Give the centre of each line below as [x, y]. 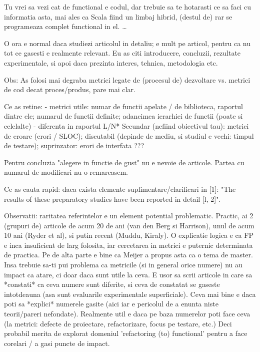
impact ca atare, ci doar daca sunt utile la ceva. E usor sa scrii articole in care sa [128, 274]
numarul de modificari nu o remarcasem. [66, 172]
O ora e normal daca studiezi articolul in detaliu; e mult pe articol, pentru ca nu [127, 43]
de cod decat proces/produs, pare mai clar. [70, 89]
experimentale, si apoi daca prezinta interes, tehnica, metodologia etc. [111, 62]
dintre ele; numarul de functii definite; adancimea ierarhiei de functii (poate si [123, 116]
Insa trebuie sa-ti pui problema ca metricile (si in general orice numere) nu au [123, 265]
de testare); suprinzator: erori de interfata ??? [74, 145]
